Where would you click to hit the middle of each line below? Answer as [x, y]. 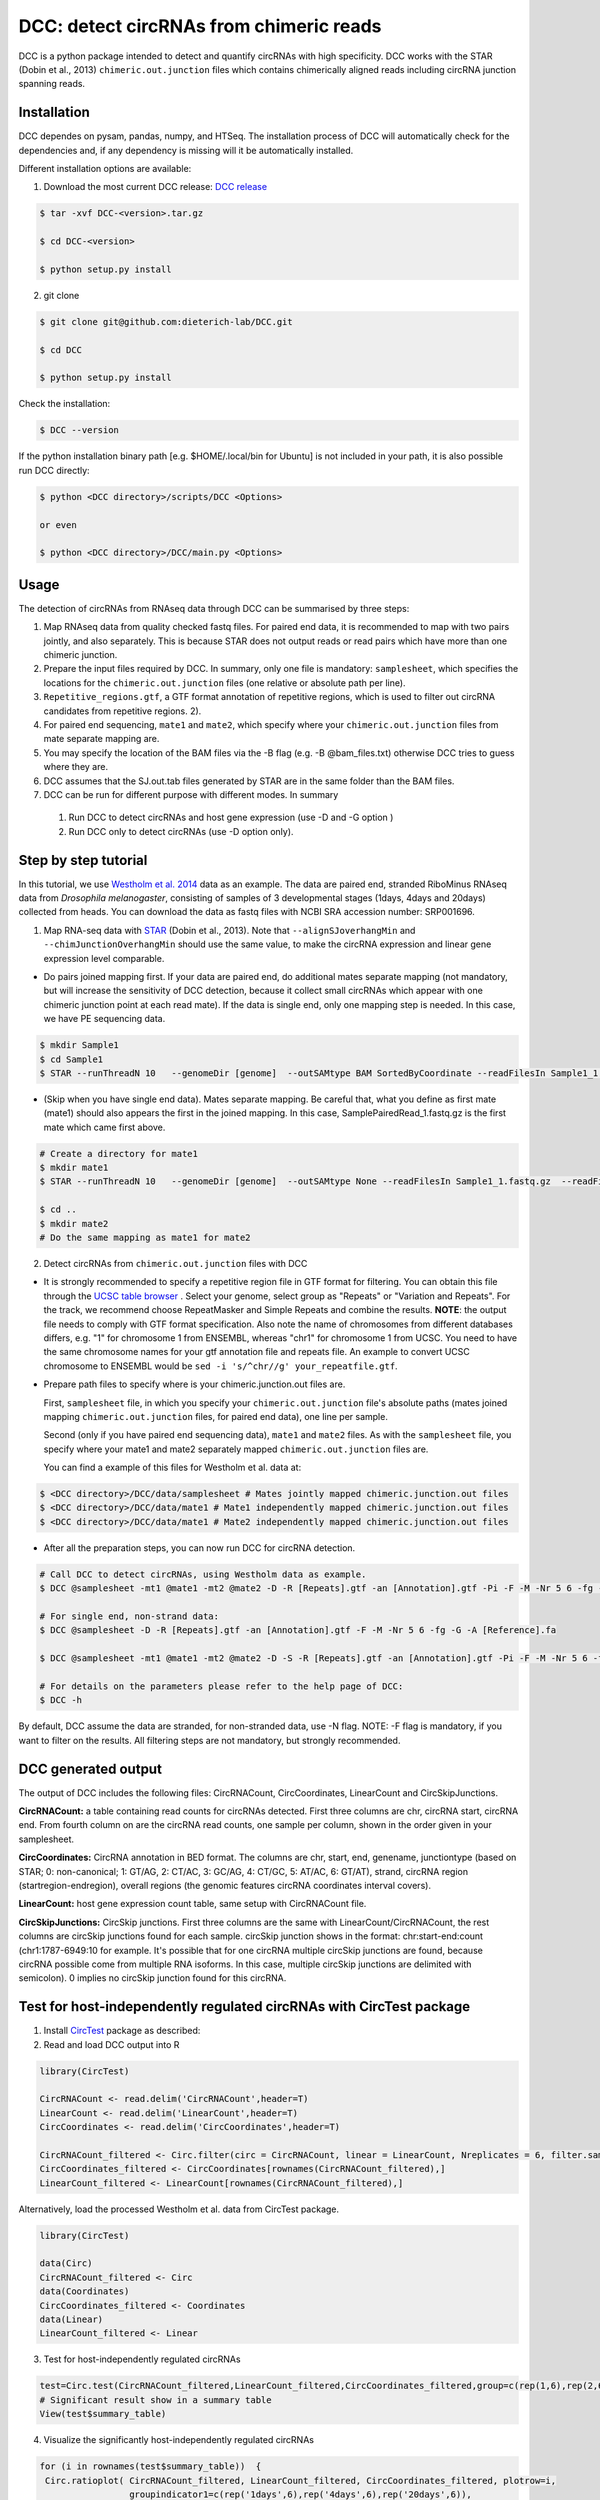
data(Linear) [71, 2319]
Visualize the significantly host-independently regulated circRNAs [179, 2440]
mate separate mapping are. [101, 739]
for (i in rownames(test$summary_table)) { [150, 2466]
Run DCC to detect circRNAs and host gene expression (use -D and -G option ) [231, 817]
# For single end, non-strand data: [129, 1616]
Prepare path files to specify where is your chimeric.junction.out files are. [194, 1384]
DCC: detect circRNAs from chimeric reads [200, 26]
